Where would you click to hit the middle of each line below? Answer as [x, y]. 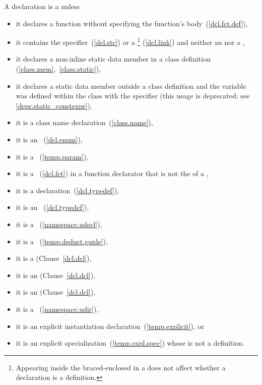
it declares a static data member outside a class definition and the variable [131, 86]
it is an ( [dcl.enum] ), [49, 139]
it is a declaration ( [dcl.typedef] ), [68, 190]
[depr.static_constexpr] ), [54, 105]
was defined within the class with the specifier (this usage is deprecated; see [133, 96]
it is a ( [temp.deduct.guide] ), [62, 241]
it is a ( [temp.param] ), [52, 156]
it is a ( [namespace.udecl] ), [59, 224]
